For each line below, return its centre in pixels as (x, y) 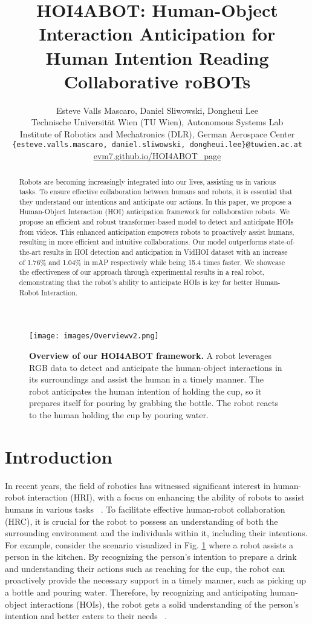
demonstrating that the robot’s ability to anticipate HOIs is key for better (136, 282)
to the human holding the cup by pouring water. (119, 415)
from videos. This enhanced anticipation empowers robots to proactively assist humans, (157, 232)
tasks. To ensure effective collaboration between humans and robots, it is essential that (156, 192)
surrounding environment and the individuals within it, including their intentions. (156, 533)
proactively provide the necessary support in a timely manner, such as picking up (155, 580)
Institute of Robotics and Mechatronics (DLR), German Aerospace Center (157, 133)
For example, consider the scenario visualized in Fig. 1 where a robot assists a (149, 544)
